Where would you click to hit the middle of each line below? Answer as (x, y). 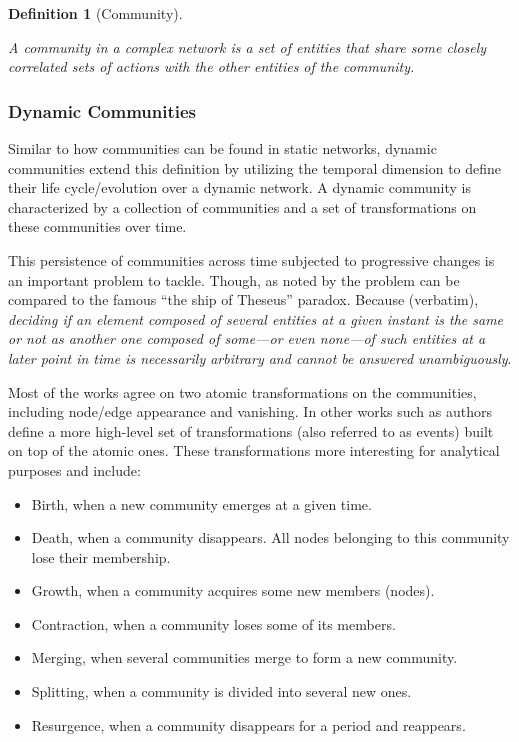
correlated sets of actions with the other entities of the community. (211, 66)
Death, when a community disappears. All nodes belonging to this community (270, 537)
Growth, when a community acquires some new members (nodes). (233, 590)
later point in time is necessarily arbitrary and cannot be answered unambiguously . (260, 357)
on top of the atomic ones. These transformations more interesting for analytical (254, 450)
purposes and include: (74, 469)
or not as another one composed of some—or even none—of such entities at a (247, 338)
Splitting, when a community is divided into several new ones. (221, 691)
